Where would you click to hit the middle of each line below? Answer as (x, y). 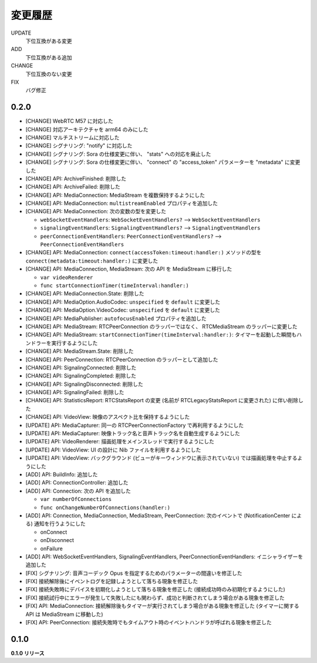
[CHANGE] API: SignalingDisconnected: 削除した (85, 384)
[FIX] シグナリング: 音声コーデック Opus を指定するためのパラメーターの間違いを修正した (134, 573)
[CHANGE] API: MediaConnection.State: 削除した (85, 294)
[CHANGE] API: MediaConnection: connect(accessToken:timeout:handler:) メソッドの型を (144, 253)
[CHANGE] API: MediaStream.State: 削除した (80, 351)
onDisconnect (57, 540)
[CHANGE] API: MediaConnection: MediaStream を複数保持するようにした (115, 195)
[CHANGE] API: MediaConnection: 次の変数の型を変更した (96, 211)
